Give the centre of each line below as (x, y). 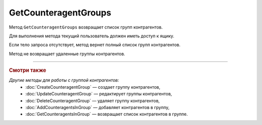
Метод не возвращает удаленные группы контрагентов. (67, 54)
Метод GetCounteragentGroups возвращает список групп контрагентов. (86, 27)
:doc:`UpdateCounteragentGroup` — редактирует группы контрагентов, (99, 94)
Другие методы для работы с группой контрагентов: (64, 80)
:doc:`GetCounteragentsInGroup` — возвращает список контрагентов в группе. (106, 114)
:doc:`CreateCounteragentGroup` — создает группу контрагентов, (93, 87)
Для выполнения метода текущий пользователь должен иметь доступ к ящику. (92, 36)
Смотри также (28, 70)
